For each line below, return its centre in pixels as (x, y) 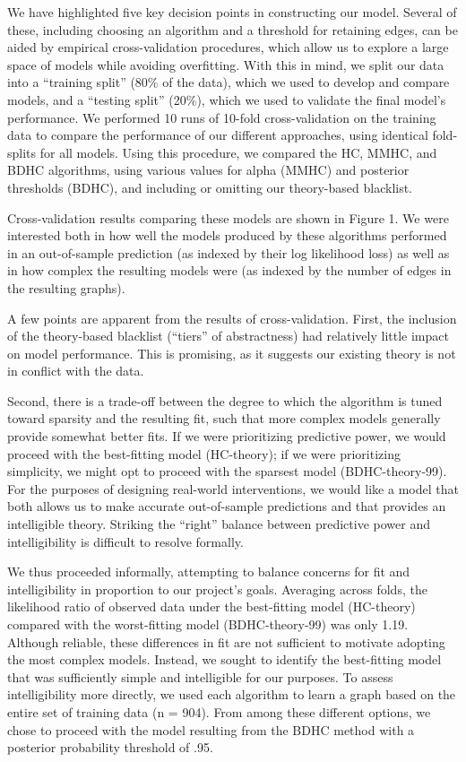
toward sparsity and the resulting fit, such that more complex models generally (224, 418)
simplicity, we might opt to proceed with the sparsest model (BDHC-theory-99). (227, 471)
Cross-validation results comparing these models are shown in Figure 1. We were (228, 217)
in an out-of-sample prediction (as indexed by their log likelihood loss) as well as (229, 252)
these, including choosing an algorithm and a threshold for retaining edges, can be (233, 29)
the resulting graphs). (66, 287)
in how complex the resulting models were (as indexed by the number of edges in (229, 270)
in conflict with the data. (76, 371)
